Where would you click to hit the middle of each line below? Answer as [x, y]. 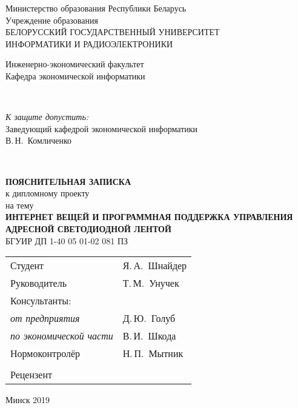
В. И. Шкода [149, 336]
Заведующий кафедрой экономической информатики [102, 128]
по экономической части [62, 336]
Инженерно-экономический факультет [75, 64]
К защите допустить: [47, 117]
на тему [20, 205]
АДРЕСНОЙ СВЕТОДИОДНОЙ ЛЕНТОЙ [88, 228]
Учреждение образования [52, 20]
